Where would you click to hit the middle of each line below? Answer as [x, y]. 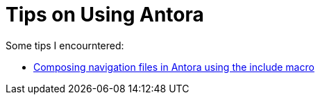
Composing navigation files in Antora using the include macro [174, 67]
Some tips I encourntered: [65, 45]
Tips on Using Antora [105, 15]
